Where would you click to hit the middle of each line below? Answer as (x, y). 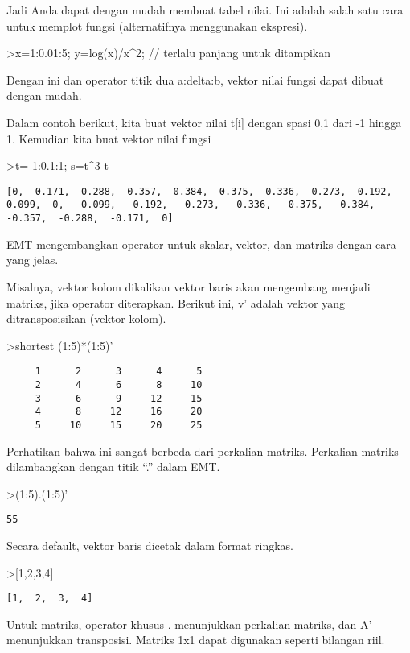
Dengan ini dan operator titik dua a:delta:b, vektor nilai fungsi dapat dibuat (195, 79)
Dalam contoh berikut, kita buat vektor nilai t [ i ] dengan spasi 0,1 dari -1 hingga (204, 122)
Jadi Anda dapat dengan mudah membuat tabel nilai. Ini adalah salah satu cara (205, 10)
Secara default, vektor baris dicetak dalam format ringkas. (150, 545)
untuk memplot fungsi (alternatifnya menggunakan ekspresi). (157, 25)
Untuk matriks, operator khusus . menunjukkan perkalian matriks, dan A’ (189, 624)
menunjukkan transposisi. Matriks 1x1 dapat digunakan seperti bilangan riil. (196, 640)
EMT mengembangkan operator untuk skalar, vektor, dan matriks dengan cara (201, 244)
